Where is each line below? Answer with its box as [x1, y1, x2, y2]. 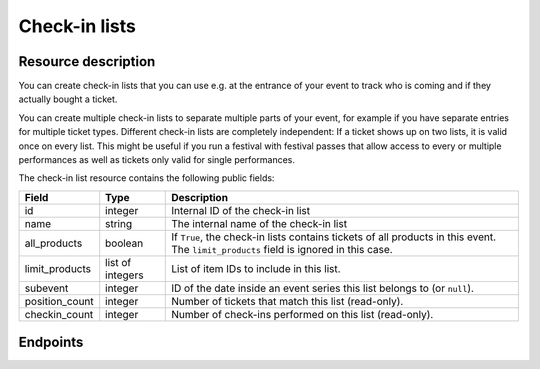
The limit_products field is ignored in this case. [171, 242, 394, 256]
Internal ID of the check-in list [171, 203, 311, 217]
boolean [105, 236, 144, 250]
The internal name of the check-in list [171, 216, 348, 230]
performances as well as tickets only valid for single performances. [18, 154, 295, 166]
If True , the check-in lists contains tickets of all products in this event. [171, 230, 497, 244]
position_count [24, 294, 94, 308]
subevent [24, 281, 69, 295]
